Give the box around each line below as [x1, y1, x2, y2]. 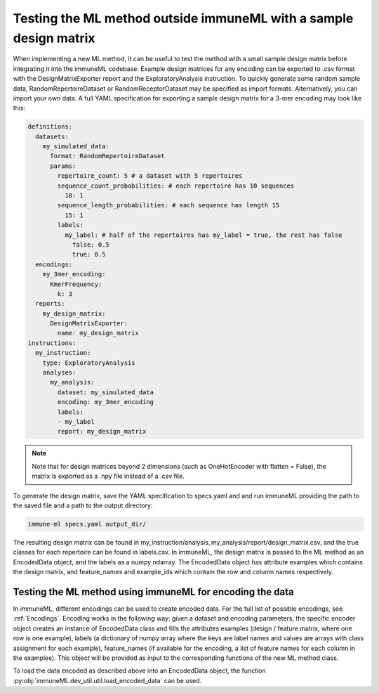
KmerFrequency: [50, 280, 102, 288]
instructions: [27, 339, 77, 347]
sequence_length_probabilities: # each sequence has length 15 [57, 201, 280, 209]
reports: [35, 299, 65, 308]
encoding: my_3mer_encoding [57, 398, 154, 406]
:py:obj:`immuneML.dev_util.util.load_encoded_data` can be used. [13, 676, 202, 685]
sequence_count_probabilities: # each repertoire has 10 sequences [57, 181, 295, 190]
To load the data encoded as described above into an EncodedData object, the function [13, 666, 266, 675]
